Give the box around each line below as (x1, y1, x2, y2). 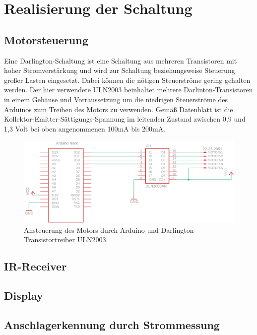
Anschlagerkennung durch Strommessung (4, 317, 220, 332)
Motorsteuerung (4, 32, 88, 47)
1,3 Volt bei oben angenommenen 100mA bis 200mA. (4, 123, 166, 134)
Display (4, 287, 43, 303)
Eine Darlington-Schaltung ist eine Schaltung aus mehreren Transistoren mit (4, 55, 237, 66)
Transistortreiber (24, 234, 75, 245)
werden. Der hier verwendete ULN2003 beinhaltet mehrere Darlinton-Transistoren (4, 84, 253, 95)
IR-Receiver (4, 259, 67, 274)
